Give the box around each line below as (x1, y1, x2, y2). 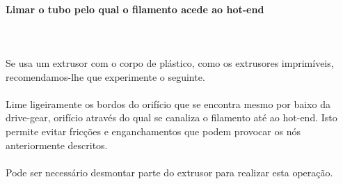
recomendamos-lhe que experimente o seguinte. (6, 69, 205, 84)
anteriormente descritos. (6, 137, 108, 152)
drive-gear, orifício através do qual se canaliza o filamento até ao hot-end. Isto (6, 110, 337, 125)
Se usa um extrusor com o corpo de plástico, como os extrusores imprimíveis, (6, 55, 334, 70)
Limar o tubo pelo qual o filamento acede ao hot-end (6, 1, 264, 16)
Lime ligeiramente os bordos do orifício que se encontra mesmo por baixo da (6, 96, 330, 111)
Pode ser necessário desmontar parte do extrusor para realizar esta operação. (6, 164, 333, 179)
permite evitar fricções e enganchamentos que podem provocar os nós (6, 123, 301, 138)
